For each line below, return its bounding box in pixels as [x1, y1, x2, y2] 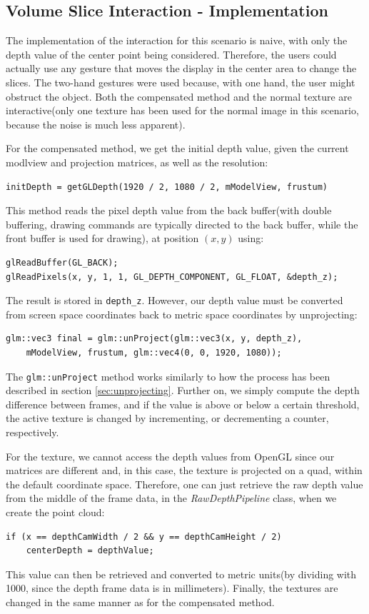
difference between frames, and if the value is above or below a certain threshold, [6, 396, 360, 411]
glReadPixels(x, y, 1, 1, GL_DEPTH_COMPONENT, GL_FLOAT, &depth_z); [6, 271, 338, 282]
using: [238, 231, 264, 246]
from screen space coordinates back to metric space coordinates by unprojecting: [6, 306, 358, 321]
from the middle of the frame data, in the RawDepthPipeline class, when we [6, 490, 337, 505]
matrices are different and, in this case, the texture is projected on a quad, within [6, 463, 363, 478]
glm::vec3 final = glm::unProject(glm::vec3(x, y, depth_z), [6, 333, 303, 344]
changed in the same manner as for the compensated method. [6, 594, 275, 609]
